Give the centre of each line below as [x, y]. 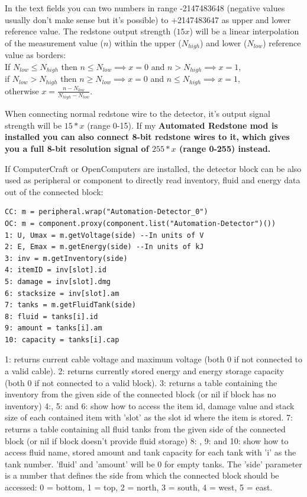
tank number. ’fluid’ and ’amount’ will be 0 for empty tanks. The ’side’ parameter [153, 463]
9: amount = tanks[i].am [54, 328]
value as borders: [35, 55]
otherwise [22, 90]
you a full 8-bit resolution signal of [77, 148]
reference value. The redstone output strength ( [91, 31]
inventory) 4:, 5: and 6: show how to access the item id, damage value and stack [150, 405]
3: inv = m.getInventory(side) [66, 258]
